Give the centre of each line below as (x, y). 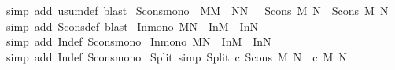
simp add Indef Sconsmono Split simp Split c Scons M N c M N (176, 56)
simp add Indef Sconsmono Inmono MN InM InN (138, 41)
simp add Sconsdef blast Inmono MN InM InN (132, 26)
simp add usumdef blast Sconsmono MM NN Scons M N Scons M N (197, 10)
